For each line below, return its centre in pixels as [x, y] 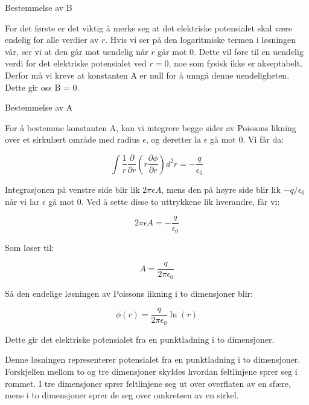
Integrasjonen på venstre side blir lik [72, 189]
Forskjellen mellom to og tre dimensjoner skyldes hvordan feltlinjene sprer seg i [151, 371]
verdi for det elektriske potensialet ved [76, 63]
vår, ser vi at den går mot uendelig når [77, 51]
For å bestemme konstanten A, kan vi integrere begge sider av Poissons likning [151, 127]
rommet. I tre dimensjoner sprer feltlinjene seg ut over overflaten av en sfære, [148, 383]
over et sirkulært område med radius [72, 139]
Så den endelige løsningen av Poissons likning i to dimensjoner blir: [129, 293]
